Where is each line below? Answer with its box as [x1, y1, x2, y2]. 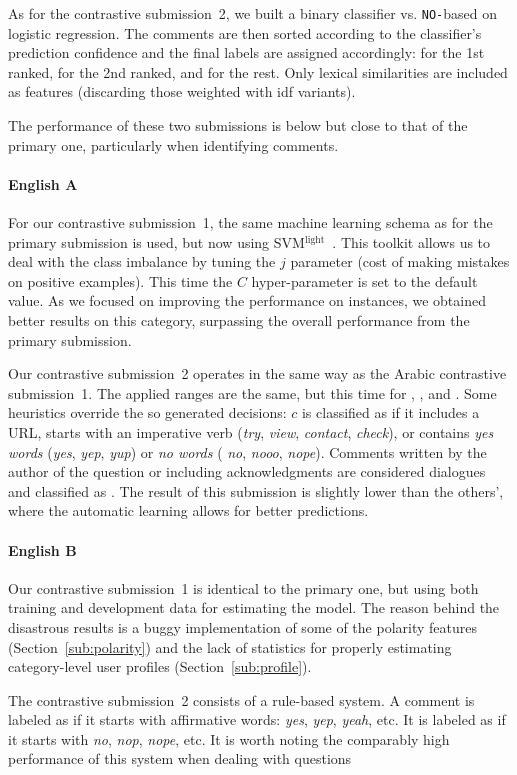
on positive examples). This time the [8, 270, 233, 291]
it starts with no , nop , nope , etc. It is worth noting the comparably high [8, 728, 450, 749]
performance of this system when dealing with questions [8, 748, 352, 769]
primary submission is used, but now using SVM [8, 231, 305, 252]
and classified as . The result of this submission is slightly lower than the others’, [8, 480, 504, 501]
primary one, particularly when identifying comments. [8, 134, 339, 155]
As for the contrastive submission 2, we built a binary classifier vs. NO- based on [8, 3, 497, 23]
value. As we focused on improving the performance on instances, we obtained [8, 290, 486, 311]
